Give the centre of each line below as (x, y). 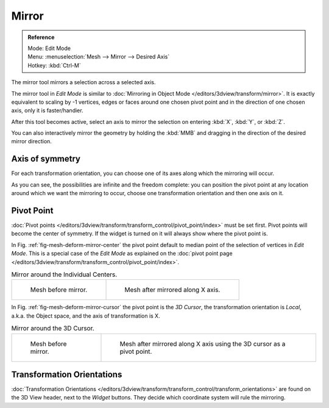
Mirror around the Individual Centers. (64, 274)
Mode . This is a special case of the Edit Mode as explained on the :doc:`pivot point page (122, 254)
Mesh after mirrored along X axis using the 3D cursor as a (203, 343)
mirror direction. (31, 141)
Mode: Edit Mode (49, 48)
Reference (41, 37)
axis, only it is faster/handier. (47, 110)
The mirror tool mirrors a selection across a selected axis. (83, 82)
